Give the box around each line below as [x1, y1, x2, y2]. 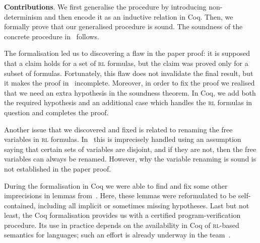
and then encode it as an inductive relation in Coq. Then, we [44, 11, 233, 22]
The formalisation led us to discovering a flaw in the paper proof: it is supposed [4, 48, 250, 58]
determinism [4, 11, 42, 22]
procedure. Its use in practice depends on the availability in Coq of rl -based [4, 219, 239, 230]
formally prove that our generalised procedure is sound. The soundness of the [4, 21, 243, 32]
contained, [4, 200, 36, 210]
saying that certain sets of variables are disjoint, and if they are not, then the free [4, 143, 256, 154]
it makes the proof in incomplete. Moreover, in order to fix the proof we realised [4, 77, 255, 88]
